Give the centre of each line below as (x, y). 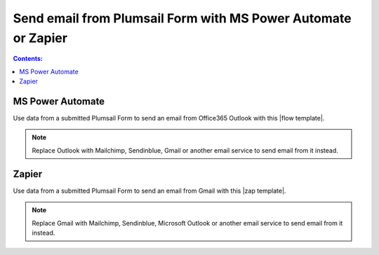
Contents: (28, 59)
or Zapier (40, 38)
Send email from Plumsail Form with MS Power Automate (182, 18)
